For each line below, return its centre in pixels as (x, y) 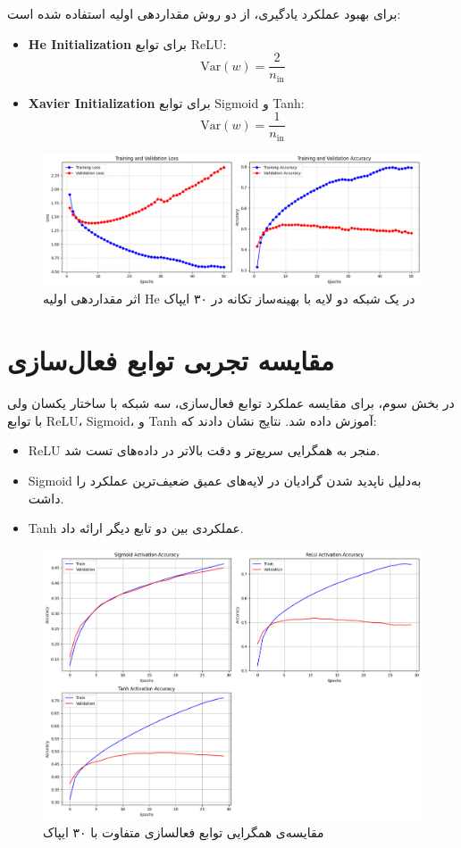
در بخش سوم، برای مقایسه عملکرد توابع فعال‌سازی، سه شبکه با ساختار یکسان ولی (231, 403)
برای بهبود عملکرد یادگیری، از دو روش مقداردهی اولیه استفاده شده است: (204, 13)
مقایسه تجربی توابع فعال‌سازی (171, 360)
